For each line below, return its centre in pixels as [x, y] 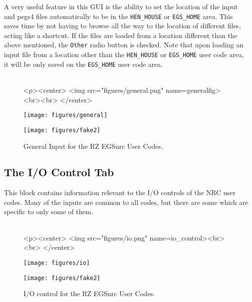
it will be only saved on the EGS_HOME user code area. [84, 64]
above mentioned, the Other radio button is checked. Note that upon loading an [124, 45]
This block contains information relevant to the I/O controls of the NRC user [120, 192]
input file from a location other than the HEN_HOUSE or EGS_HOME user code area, [124, 54]
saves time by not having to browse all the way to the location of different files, [123, 26]
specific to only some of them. [49, 211]
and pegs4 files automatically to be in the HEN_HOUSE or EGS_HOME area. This [118, 16]
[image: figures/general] [65, 115]
